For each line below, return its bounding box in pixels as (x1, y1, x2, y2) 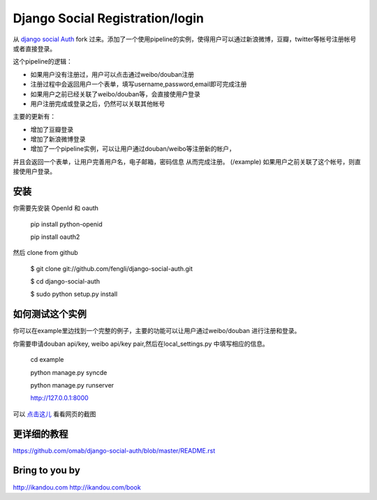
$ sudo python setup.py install (30, 290, 118, 298)
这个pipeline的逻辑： (13, 57, 73, 66)
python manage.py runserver (30, 381, 114, 389)
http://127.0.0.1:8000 (30, 394, 89, 402)
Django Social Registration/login (13, 10, 205, 26)
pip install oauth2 (30, 233, 80, 241)
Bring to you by (13, 464, 80, 476)
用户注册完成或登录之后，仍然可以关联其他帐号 (30, 99, 165, 108)
